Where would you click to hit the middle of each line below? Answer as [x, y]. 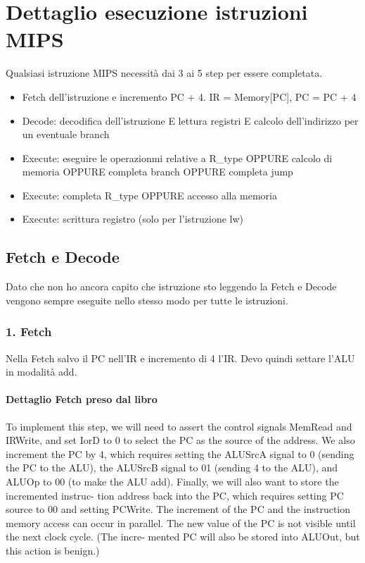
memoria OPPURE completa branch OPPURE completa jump [158, 172]
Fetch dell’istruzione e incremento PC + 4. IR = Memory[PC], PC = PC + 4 [189, 96]
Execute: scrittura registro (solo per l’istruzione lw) [133, 219]
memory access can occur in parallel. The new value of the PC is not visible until [181, 522]
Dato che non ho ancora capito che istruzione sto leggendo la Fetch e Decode [171, 286]
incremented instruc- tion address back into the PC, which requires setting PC [175, 495]
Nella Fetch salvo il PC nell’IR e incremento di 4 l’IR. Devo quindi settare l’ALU [180, 358]
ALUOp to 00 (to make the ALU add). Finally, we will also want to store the [172, 482]
